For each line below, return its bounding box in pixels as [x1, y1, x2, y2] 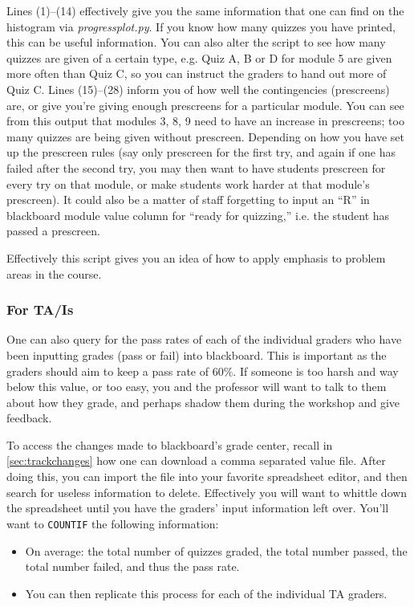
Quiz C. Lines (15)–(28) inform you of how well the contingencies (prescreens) [6, 80, 390, 97]
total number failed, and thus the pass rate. [25, 558, 240, 575]
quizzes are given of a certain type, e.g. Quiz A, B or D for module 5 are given [6, 49, 392, 66]
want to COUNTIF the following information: [6, 515, 219, 532]
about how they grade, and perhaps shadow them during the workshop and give [6, 393, 400, 410]
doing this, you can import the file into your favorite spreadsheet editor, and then [6, 468, 408, 485]
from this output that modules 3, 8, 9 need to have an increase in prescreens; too [6, 112, 404, 129]
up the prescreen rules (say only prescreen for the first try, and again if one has [6, 144, 396, 161]
